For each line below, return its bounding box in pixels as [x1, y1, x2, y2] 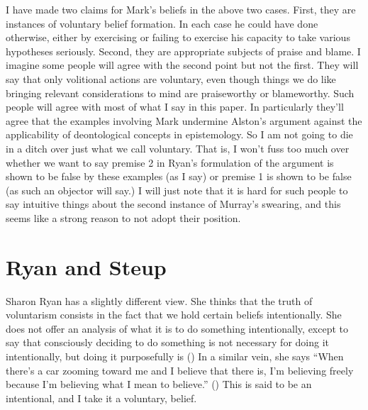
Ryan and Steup [6, 252, 167, 281]
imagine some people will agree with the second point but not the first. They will [6, 57, 359, 72]
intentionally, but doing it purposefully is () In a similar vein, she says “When [6, 349, 344, 363]
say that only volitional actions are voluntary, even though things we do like [6, 71, 336, 86]
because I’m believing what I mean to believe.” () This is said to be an [6, 377, 312, 392]
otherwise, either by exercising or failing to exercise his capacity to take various [6, 30, 350, 45]
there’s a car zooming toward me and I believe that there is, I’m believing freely [6, 362, 354, 377]
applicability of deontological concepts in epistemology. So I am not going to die [6, 127, 353, 142]
